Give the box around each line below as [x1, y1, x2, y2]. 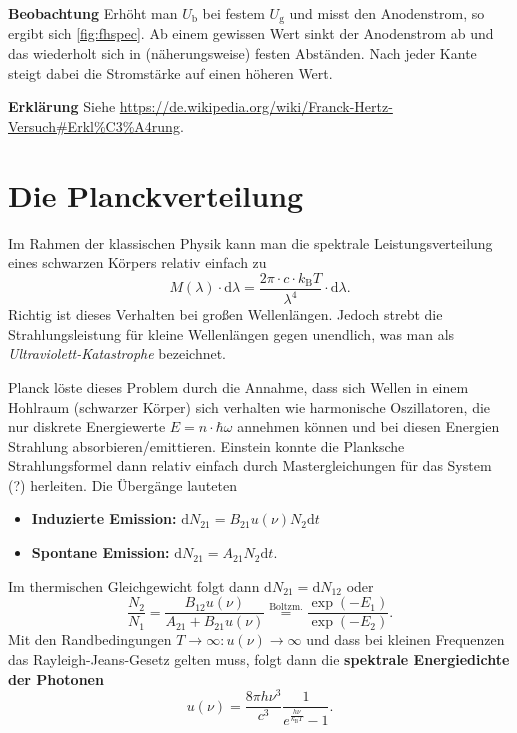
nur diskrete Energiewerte [8, 416, 166, 437]
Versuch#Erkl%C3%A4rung [8, 115, 180, 136]
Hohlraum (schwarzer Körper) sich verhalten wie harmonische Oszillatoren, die [8, 396, 491, 417]
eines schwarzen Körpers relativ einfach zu [8, 252, 267, 273]
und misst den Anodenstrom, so [289, 3, 485, 23]
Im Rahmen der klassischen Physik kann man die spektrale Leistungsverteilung [8, 232, 493, 253]
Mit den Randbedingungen [8, 629, 172, 650]
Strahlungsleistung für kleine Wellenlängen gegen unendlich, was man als [8, 323, 455, 344]
